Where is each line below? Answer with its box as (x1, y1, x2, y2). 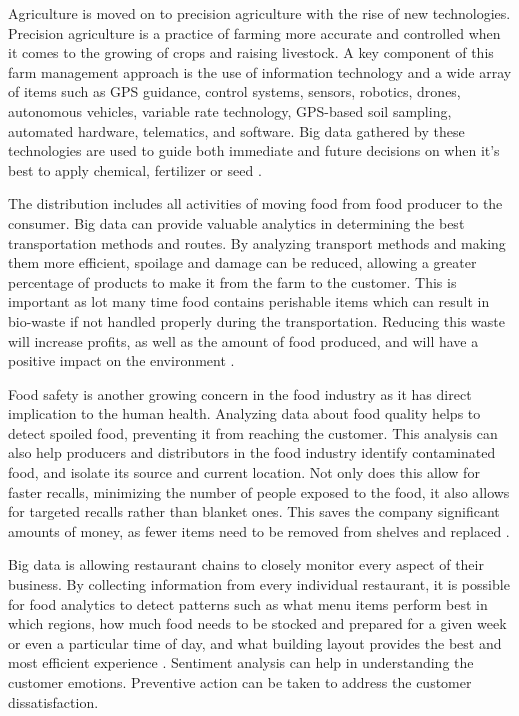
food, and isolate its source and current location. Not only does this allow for (8, 462, 480, 483)
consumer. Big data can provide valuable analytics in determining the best (8, 212, 465, 233)
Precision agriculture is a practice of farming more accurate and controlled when (8, 22, 501, 43)
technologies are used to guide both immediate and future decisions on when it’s (8, 140, 500, 161)
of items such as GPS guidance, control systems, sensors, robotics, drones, (8, 81, 461, 102)
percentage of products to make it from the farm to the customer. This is (8, 271, 457, 292)
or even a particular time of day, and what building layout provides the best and (8, 632, 502, 653)
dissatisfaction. (8, 691, 99, 712)
